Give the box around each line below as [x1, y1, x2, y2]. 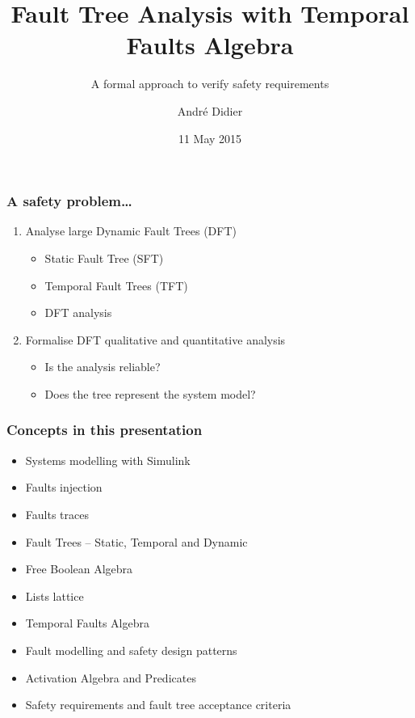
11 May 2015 [178, 129, 242, 146]
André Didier [177, 102, 243, 119]
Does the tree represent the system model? [44, 385, 256, 402]
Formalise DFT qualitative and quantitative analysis [25, 331, 286, 348]
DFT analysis [44, 304, 112, 321]
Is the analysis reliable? [44, 358, 161, 375]
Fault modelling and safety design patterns [25, 641, 237, 658]
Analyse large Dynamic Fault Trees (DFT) [25, 222, 237, 239]
